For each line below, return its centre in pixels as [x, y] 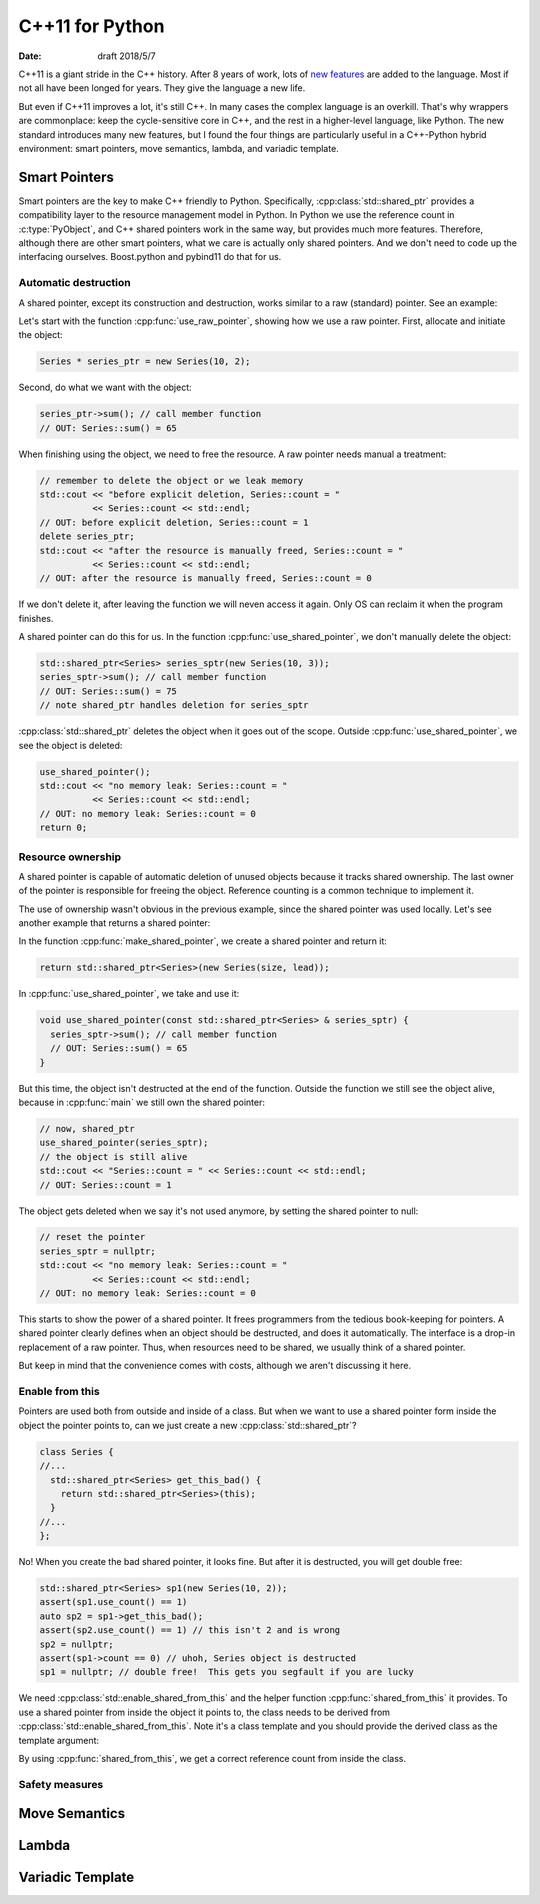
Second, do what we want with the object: [105, 387]
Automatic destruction [74, 283]
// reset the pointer [92, 1237]
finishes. [36, 618]
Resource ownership [70, 857]
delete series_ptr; [87, 536]
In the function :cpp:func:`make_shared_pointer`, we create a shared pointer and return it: [202, 941]
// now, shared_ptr [87, 1128]
